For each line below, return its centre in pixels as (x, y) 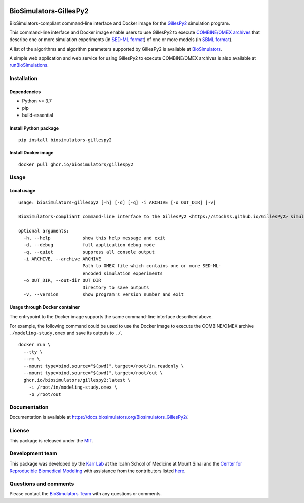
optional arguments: (44, 231)
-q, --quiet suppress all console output (89, 252)
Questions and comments (42, 484)
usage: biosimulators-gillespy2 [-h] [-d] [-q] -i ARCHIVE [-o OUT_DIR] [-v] (117, 202)
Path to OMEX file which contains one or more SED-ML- (152, 266)
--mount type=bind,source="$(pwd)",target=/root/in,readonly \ (104, 366)
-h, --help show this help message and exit (94, 238)
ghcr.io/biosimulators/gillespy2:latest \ (77, 380)
